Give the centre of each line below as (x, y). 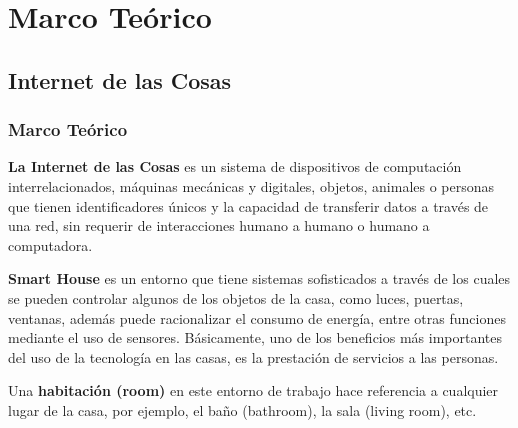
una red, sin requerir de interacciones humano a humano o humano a (219, 225)
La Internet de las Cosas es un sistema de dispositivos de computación (235, 166)
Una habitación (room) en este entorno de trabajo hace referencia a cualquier (253, 390)
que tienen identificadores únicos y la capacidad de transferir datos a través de (248, 205)
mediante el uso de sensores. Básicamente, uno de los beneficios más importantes (255, 337)
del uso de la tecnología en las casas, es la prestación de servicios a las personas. (253, 356)
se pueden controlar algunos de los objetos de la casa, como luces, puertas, (236, 297)
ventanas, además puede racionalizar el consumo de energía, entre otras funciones (257, 317)
